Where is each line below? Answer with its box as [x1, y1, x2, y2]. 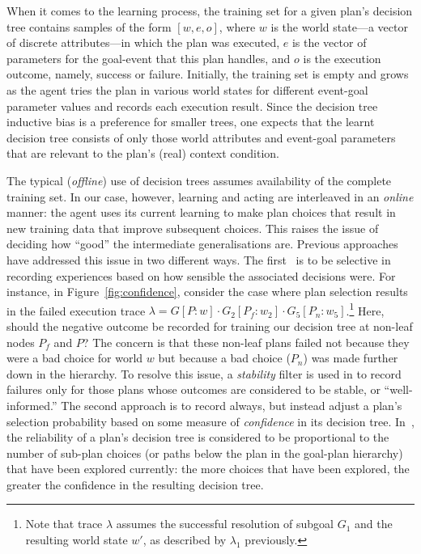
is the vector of [291, 34, 367, 51]
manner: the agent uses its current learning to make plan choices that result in [6, 204, 396, 221]
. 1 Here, [346, 299, 385, 319]
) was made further [303, 349, 398, 366]
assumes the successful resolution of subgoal [116, 515, 334, 532]
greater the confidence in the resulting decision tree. [6, 476, 264, 493]
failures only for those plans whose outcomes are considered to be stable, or [6, 381, 381, 398]
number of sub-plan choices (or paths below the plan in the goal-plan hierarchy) [6, 444, 403, 461]
